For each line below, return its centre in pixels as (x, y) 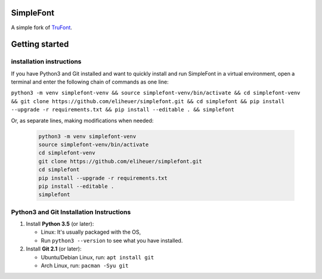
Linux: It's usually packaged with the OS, (91, 232)
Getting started (40, 44)
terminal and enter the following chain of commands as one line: (90, 82)
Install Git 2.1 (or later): (54, 249)
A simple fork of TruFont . (42, 27)
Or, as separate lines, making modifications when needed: (82, 120)
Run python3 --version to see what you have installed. (112, 240)
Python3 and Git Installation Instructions (71, 212)
